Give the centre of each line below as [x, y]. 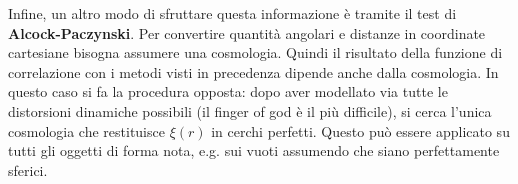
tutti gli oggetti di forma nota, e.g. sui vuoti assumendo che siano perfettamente [254, 150]
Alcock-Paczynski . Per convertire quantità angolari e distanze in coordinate [247, 32]
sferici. [28, 169]
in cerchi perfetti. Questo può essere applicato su [360, 130]
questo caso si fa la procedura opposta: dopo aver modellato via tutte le [228, 91]
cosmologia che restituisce [86, 130]
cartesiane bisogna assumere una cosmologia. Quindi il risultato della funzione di [255, 52]
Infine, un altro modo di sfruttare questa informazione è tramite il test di [232, 13]
